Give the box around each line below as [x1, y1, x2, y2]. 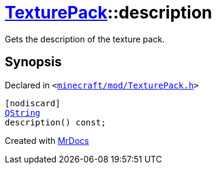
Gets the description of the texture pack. [5, 33, 165, 44]
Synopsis [5, 54, 62, 70]
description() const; [5, 117, 106, 127]
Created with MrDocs [5, 135, 89, 146]
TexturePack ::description [5, 2, 212, 23]
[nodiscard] [5, 98, 61, 108]
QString [5, 107, 41, 118]
